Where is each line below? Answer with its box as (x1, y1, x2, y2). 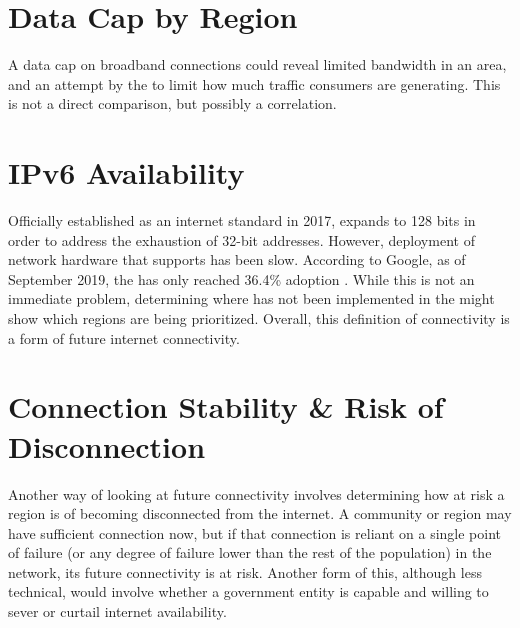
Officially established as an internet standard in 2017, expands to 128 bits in (8, 210, 476, 231)
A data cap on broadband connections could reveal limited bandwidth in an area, (8, 54, 507, 75)
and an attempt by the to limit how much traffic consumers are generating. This (8, 73, 501, 94)
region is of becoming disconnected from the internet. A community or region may (8, 503, 512, 524)
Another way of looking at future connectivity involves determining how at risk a (8, 483, 505, 504)
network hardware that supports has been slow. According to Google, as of (8, 249, 466, 270)
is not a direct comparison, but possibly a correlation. (8, 93, 337, 114)
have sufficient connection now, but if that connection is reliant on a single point (8, 522, 501, 543)
